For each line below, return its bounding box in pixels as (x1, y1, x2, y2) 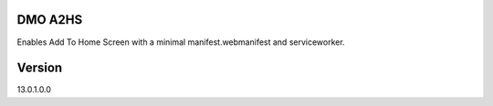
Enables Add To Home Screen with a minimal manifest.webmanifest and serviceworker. (16, 37, 346, 48)
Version (16, 60, 63, 76)
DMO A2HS (16, 12, 83, 27)
